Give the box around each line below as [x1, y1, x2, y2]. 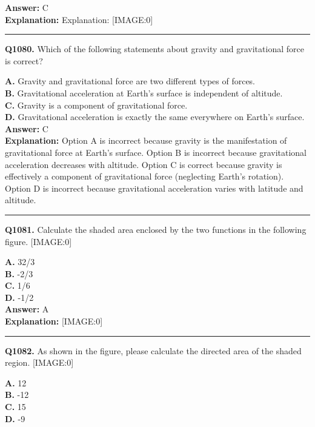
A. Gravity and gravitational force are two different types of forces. [5, 75, 256, 87]
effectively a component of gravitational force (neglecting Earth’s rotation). [5, 170, 284, 183]
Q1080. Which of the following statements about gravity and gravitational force [5, 42, 304, 55]
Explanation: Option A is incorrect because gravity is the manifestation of [5, 134, 287, 147]
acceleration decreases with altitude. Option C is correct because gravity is [5, 158, 282, 170]
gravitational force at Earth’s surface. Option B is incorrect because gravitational [5, 146, 307, 158]
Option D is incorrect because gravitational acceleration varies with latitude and [5, 181, 303, 194]
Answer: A [5, 303, 49, 315]
